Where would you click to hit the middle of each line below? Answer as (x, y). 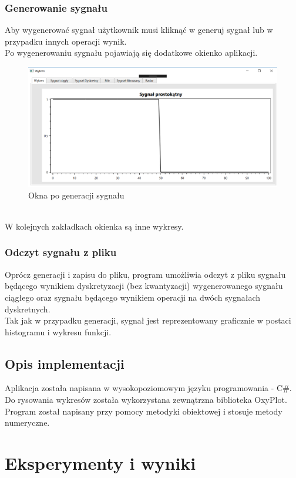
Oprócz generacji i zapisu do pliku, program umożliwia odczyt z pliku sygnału (145, 274)
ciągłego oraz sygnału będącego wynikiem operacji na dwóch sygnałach (133, 297)
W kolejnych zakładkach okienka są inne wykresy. (94, 226)
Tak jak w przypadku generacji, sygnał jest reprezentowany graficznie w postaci (148, 320)
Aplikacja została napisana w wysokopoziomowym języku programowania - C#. (148, 388)
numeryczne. (27, 423)
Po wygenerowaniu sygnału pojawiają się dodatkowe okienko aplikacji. (131, 53)
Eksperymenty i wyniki (100, 463)
